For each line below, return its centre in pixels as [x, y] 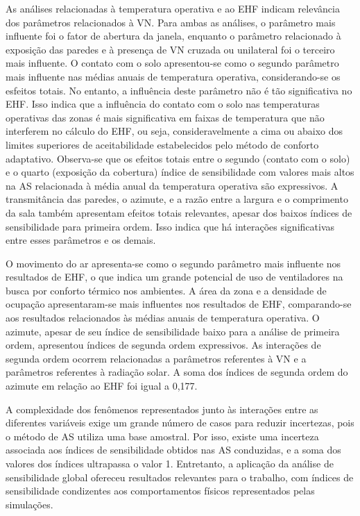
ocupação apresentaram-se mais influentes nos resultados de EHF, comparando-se [179, 304]
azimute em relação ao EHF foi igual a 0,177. [102, 386]
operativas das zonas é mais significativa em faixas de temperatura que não [165, 117]
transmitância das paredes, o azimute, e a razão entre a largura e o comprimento [177, 199]
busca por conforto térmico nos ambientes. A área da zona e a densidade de [166, 290]
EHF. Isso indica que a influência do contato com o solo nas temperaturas [163, 104]
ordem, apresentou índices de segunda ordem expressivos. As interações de [163, 345]
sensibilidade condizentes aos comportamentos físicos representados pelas [160, 491]
